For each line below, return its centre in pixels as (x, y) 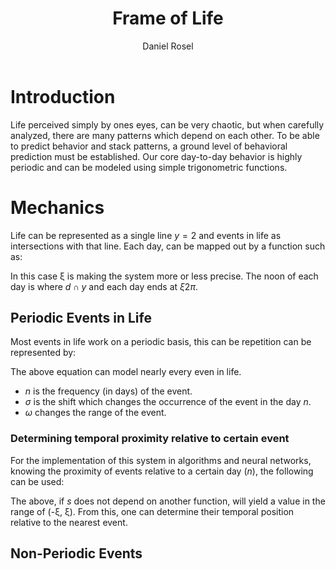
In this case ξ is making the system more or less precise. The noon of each (164, 276)
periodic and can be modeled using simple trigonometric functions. (149, 167)
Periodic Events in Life (81, 318)
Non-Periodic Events (76, 553)
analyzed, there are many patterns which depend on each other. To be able (165, 135)
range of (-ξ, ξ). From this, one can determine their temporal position (152, 511)
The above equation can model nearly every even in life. (126, 372)
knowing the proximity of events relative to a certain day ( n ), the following (162, 471)
